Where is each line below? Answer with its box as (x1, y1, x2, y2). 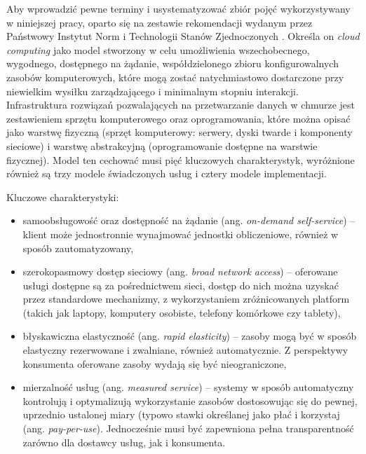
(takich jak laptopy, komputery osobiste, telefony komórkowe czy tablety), (22, 305, 341, 319)
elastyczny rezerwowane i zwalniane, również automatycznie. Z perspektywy (22, 343, 348, 357)
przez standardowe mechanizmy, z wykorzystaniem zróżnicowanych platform (22, 291, 350, 306)
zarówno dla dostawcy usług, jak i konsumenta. (22, 434, 226, 449)
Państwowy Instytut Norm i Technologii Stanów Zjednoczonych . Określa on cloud (6, 29, 360, 43)
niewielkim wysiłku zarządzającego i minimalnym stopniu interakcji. (6, 83, 299, 98)
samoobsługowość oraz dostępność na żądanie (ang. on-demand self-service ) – (22, 213, 355, 228)
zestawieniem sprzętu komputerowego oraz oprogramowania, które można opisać (6, 111, 351, 125)
